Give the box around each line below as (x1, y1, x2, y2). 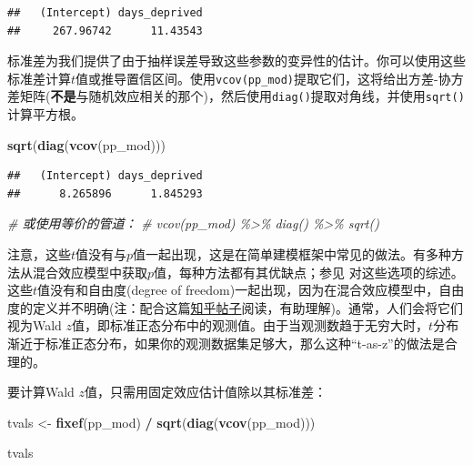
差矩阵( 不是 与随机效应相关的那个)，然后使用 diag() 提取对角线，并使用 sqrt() (7, 86, 465, 106)
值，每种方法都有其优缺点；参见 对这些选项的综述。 (154, 262, 464, 281)
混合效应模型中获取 (32, 262, 147, 281)
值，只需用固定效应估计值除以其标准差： (85, 382, 327, 401)
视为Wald (7, 316, 62, 335)
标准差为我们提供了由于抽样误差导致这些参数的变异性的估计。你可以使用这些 (7, 51, 466, 70)
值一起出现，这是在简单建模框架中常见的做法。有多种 (133, 245, 452, 264)
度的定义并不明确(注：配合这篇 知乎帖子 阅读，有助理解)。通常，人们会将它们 (7, 298, 463, 317)
